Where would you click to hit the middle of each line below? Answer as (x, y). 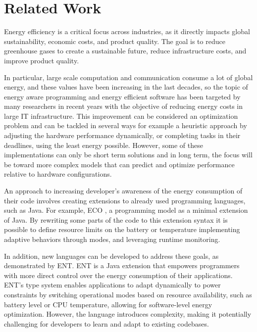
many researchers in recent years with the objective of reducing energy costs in (124, 106)
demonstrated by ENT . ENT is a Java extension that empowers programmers (122, 265)
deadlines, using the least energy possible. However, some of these (103, 145)
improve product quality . (42, 60)
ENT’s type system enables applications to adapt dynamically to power (112, 285)
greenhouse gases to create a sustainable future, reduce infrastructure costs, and (125, 51)
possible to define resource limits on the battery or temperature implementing (122, 229)
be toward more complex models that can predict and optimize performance (119, 164)
